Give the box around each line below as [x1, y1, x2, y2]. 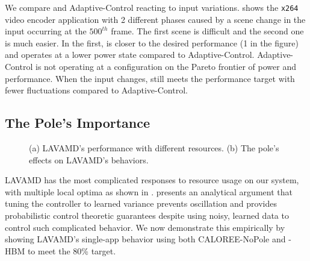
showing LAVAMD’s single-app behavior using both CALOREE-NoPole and [5, 233, 286, 245]
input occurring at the [5, 25, 87, 37]
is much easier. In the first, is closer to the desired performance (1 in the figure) [5, 36, 299, 49]
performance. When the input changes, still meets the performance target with [5, 72, 295, 84]
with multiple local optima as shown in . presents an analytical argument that [5, 185, 293, 198]
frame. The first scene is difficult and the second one [111, 25, 304, 37]
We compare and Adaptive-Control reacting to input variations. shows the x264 [5, 1, 299, 13]
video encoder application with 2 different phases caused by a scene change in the [5, 13, 306, 25]
